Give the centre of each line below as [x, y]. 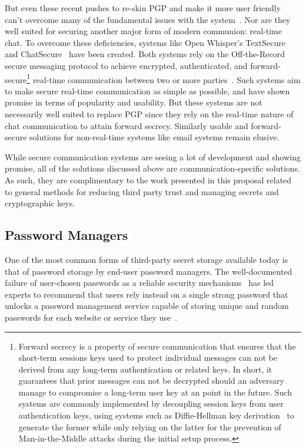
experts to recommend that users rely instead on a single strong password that [147, 294]
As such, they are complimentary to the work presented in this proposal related [148, 179]
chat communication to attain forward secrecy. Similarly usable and [127, 125]
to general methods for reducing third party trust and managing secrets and [142, 191]
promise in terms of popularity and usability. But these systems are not [134, 102]
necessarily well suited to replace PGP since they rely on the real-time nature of [149, 114]
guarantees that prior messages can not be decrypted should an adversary [151, 381]
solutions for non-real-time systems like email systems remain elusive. [154, 137]
